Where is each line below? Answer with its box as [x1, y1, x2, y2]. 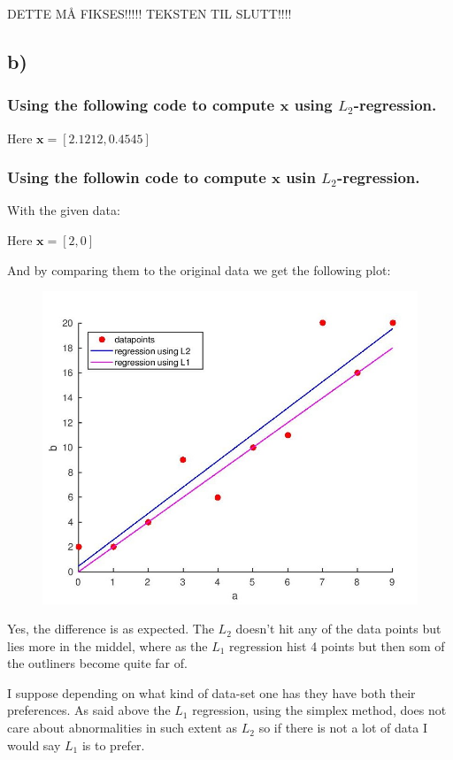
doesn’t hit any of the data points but [235, 619, 441, 638]
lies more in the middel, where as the [7, 636, 208, 655]
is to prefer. [81, 735, 145, 754]
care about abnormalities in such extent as [7, 718, 238, 737]
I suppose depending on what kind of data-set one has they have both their [7, 683, 416, 702]
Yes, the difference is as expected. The [7, 619, 214, 638]
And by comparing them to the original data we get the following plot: [7, 260, 391, 279]
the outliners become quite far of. [7, 654, 188, 672]
